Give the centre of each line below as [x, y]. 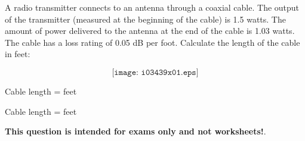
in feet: [18, 54]
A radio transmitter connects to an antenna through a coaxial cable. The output [152, 7]
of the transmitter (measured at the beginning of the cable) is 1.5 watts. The [145, 19]
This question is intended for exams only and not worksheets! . [135, 131]
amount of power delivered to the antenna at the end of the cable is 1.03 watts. [150, 31]
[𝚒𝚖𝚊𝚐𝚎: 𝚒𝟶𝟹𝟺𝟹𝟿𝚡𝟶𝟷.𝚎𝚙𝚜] [155, 72]
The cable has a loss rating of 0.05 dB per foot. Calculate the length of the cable [152, 42]
